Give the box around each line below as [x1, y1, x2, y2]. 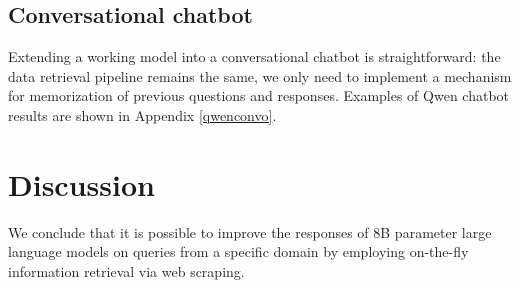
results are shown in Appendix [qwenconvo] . [8, 104, 277, 125]
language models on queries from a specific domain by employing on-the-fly [8, 241, 469, 262]
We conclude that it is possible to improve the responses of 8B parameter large [8, 221, 492, 242]
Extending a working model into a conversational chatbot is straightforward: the [8, 46, 501, 67]
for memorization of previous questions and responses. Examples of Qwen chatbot [8, 85, 510, 106]
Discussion [8, 163, 155, 204]
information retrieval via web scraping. [8, 260, 245, 281]
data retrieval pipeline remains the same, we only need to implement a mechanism [8, 65, 512, 86]
